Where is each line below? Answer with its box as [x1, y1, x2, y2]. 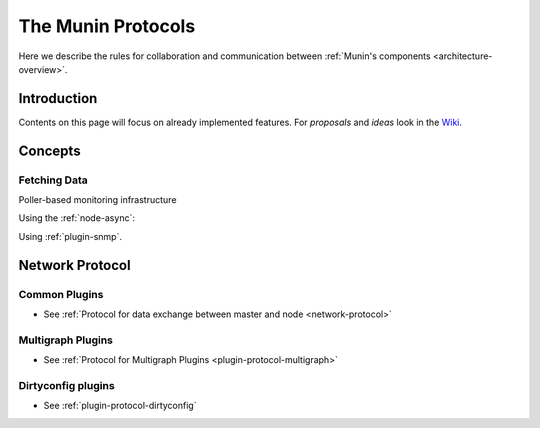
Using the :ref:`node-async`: [18, 212, 135, 224]
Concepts [18, 142, 81, 159]
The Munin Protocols [18, 15, 196, 37]
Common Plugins [18, 287, 104, 301]
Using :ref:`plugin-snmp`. [18, 230, 122, 242]
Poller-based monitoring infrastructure [18, 194, 177, 205]
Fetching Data [18, 173, 89, 187]
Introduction [18, 90, 98, 107]
